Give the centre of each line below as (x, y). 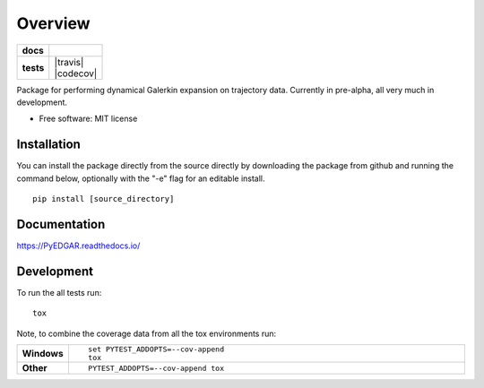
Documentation (61, 224)
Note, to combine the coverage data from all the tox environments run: (147, 333)
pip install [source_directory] (104, 199)
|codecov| (76, 73)
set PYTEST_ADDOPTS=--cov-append (156, 349)
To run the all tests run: (59, 292)
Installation (48, 145)
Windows (43, 354)
